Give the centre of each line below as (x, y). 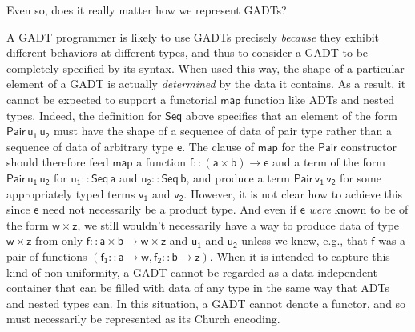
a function (161, 162)
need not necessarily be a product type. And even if (169, 209)
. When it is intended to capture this (300, 256)
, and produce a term (238, 177)
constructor (369, 146)
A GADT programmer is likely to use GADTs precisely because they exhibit (193, 36)
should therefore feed (58, 162)
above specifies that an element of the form (292, 115)
